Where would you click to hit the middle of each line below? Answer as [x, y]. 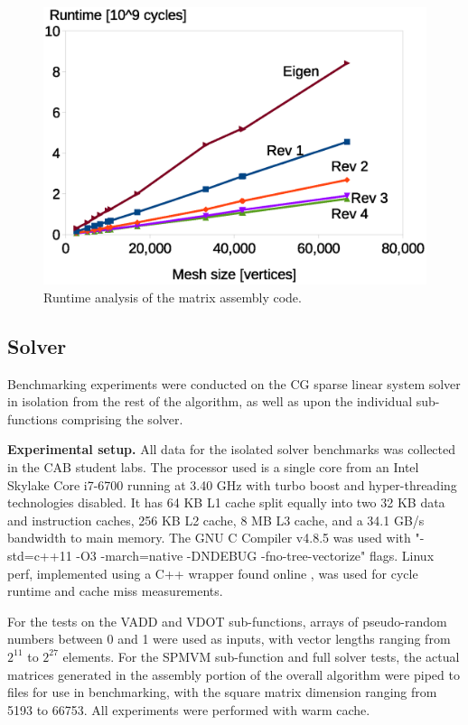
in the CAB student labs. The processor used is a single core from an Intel [213, 467]
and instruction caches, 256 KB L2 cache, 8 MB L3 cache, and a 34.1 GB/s [216, 520]
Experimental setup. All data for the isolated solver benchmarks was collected [232, 449]
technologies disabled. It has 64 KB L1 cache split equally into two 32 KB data [226, 502]
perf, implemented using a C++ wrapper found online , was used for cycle [213, 573]
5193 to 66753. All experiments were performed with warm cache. [189, 709]
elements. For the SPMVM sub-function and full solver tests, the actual [261, 656]
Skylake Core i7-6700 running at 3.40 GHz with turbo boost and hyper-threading [232, 484]
